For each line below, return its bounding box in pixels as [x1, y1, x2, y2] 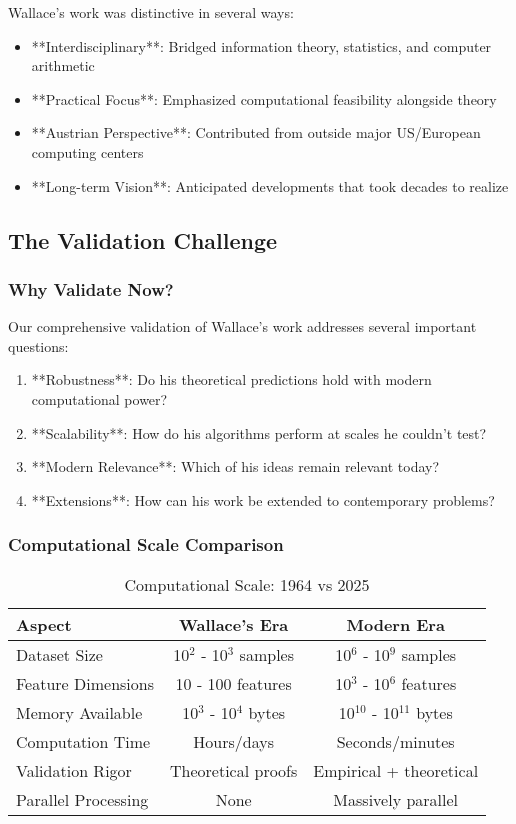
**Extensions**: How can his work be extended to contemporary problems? [31, 489, 495, 510]
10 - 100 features [175, 671, 292, 695]
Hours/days [193, 729, 274, 753]
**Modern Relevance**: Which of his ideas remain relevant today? [31, 456, 440, 477]
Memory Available [16, 700, 143, 724]
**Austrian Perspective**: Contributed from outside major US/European [31, 122, 481, 143]
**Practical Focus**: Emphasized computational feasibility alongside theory [31, 88, 497, 109]
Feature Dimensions [16, 671, 155, 695]
